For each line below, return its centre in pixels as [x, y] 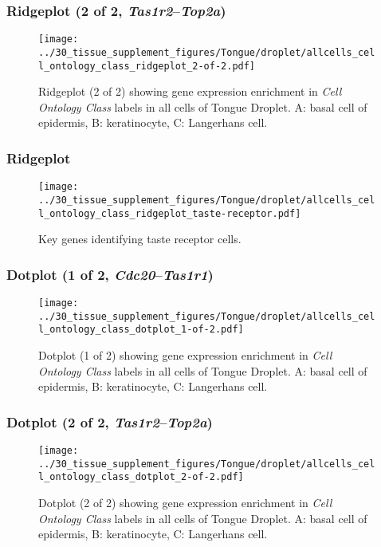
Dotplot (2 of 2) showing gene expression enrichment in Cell [185, 502]
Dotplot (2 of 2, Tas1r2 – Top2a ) [110, 421]
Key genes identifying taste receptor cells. [140, 239]
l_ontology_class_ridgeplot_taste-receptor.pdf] [170, 213]
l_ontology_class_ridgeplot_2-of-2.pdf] [147, 66]
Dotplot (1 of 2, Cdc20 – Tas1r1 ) [110, 274]
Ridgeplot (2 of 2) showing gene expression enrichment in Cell [190, 91]
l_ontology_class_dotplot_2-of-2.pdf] [141, 477]
